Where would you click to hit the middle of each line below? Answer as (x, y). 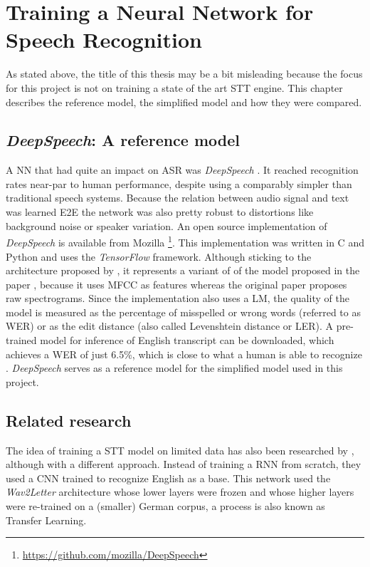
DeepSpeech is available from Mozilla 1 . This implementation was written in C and (185, 241)
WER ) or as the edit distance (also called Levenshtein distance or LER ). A (170, 326)
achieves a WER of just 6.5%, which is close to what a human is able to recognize (184, 354)
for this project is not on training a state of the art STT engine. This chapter (174, 87)
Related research (69, 420)
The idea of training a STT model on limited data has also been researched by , (180, 450)
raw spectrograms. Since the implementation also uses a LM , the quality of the (178, 298)
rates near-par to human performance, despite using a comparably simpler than (179, 183)
